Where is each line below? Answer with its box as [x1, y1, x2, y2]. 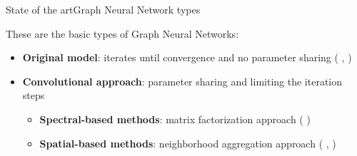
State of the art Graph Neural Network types [6, 2, 201, 16]
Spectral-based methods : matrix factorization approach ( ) [39, 111, 311, 126]
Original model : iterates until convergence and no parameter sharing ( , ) [22, 50, 352, 65]
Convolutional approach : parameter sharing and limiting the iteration [22, 73, 343, 88]
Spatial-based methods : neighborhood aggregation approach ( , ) [39, 135, 336, 150]
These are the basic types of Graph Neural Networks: [6, 26, 239, 41]
